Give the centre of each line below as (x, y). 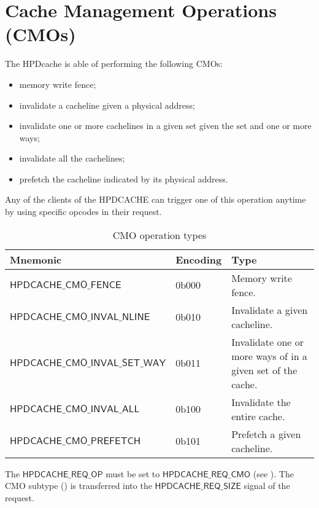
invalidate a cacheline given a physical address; (107, 105)
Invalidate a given (270, 310)
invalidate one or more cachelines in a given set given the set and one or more (165, 126)
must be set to (133, 473)
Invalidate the (261, 402)
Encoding (199, 259)
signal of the (267, 486)
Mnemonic (36, 259)
